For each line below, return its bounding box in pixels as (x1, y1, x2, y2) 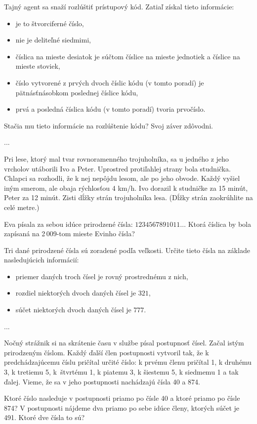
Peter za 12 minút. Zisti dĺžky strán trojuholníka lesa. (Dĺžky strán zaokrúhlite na (4, 192, 253, 203)
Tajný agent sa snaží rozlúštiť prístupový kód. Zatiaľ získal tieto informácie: (4, 1, 234, 11)
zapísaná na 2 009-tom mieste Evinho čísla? (4, 228, 135, 239)
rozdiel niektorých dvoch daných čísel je (15, 288, 136, 298)
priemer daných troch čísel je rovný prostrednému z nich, (15, 271, 188, 281)
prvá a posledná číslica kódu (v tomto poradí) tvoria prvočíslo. (15, 104, 206, 114)
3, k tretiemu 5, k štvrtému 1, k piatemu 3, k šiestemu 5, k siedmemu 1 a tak (4, 367, 239, 377)
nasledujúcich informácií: (4, 254, 79, 265)
